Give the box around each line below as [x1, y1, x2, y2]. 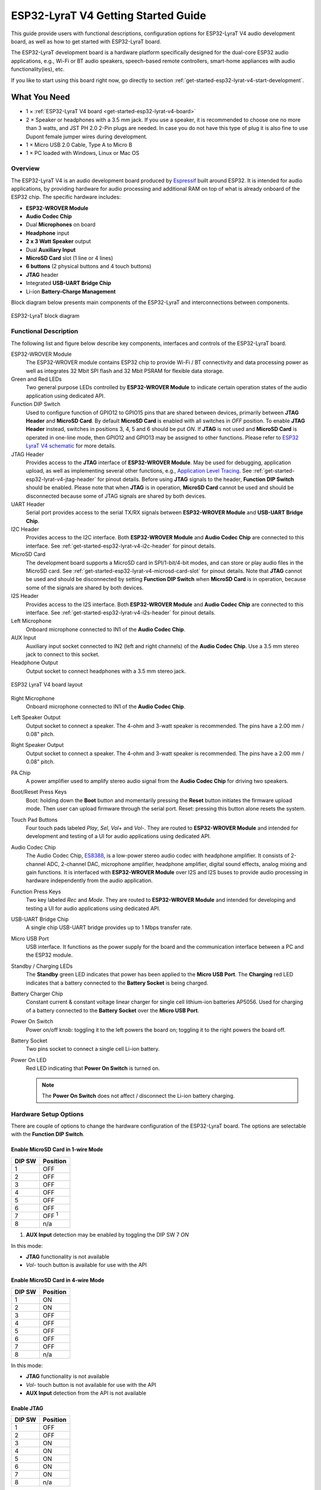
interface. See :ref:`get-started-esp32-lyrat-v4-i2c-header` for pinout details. [26, 542, 216, 550]
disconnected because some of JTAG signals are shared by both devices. [26, 492, 206, 499]
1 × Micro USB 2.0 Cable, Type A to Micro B [26, 141, 133, 148]
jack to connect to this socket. [26, 650, 100, 658]
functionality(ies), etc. [11, 66, 65, 73]
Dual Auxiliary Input [26, 246, 76, 253]
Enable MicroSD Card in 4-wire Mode [11, 1277, 105, 1284]
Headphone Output [11, 659, 58, 666]
